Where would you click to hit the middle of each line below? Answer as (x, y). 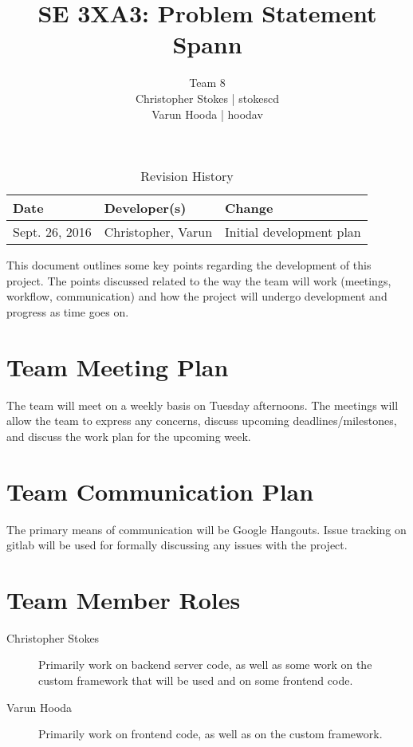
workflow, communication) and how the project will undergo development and (197, 296)
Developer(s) (145, 208)
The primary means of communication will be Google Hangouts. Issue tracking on (206, 529)
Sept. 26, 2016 (52, 232)
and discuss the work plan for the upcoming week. (129, 436)
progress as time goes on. (68, 311)
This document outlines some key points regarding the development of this (189, 265)
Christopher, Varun (158, 232)
